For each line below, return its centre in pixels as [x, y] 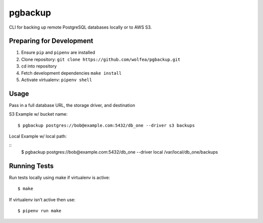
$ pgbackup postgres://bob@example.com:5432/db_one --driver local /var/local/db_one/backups [120, 152]
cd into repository [39, 66]
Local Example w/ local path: [38, 137]
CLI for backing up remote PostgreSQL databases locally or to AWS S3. [80, 27]
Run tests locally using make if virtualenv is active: [59, 177]
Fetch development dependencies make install [71, 73]
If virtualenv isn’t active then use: [42, 200]
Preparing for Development [51, 41]
